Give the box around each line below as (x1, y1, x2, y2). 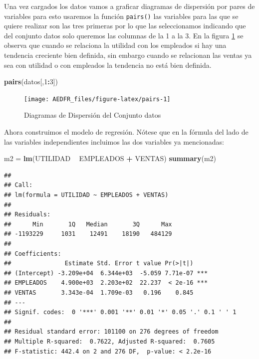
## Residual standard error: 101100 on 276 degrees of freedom (4, 328, 219, 336)
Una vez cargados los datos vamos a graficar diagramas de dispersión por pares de (4, 1, 255, 11)
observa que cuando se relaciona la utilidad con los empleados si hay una (4, 40, 227, 50)
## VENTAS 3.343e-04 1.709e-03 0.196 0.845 (4, 289, 194, 296)
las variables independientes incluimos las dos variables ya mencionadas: (4, 136, 224, 147)
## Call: (4, 181, 33, 189)
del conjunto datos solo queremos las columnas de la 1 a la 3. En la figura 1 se (4, 30, 244, 40)
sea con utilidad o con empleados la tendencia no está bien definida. (4, 59, 212, 70)
